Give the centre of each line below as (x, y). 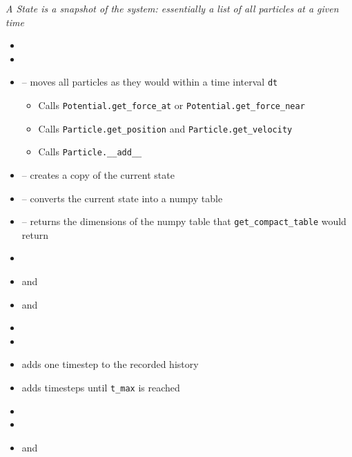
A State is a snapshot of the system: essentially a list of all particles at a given (172, 8)
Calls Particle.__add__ (90, 152)
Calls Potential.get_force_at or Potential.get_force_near (172, 105)
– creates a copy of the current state (98, 175)
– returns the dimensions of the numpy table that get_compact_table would (184, 221)
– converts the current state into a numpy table (122, 198)
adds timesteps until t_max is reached (101, 387)
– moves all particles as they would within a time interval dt (150, 82)
